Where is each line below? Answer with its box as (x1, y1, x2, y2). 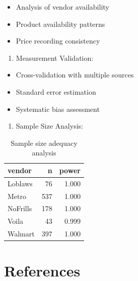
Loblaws (8, 178, 33, 188)
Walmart (8, 228, 35, 239)
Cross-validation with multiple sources (16, 69, 134, 80)
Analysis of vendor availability (16, 2, 109, 12)
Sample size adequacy (11, 137, 78, 148)
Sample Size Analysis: (16, 121, 83, 131)
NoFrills (8, 203, 32, 214)
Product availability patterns (16, 18, 105, 29)
